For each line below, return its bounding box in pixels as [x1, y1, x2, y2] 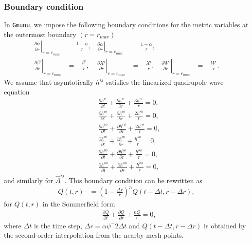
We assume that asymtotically [4, 76, 94, 87]
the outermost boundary [4, 29, 76, 39]
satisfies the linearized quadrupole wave [106, 76, 224, 87]
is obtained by [204, 220, 246, 230]
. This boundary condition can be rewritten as [64, 175, 202, 185]
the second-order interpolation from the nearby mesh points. [4, 230, 184, 240]
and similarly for [4, 175, 54, 185]
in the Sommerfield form [42, 198, 115, 208]
